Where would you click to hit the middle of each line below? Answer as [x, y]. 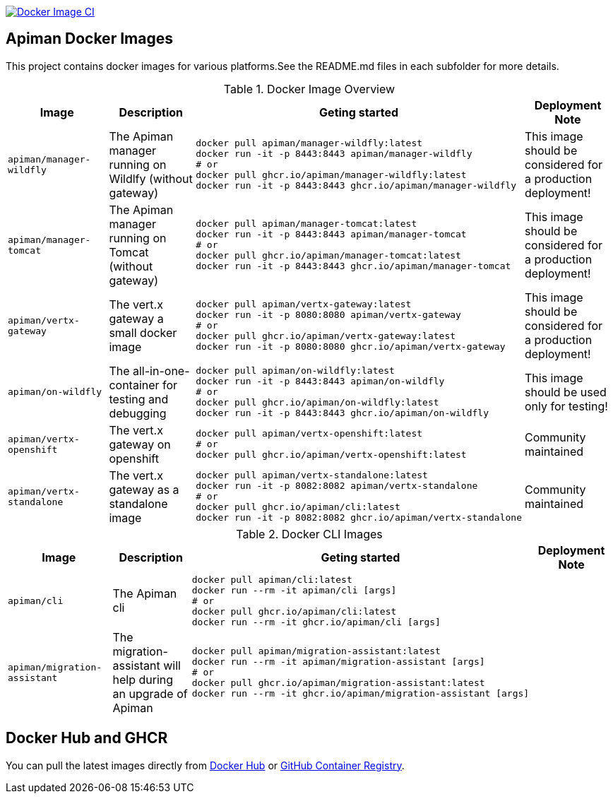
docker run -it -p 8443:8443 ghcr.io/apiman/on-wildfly [343, 413]
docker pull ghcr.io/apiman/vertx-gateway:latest [326, 336]
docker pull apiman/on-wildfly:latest [295, 371]
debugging [138, 413]
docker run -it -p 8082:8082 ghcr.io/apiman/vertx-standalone [359, 518]
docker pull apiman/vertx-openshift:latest [309, 434]
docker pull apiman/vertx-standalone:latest [312, 475]
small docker [143, 332]
